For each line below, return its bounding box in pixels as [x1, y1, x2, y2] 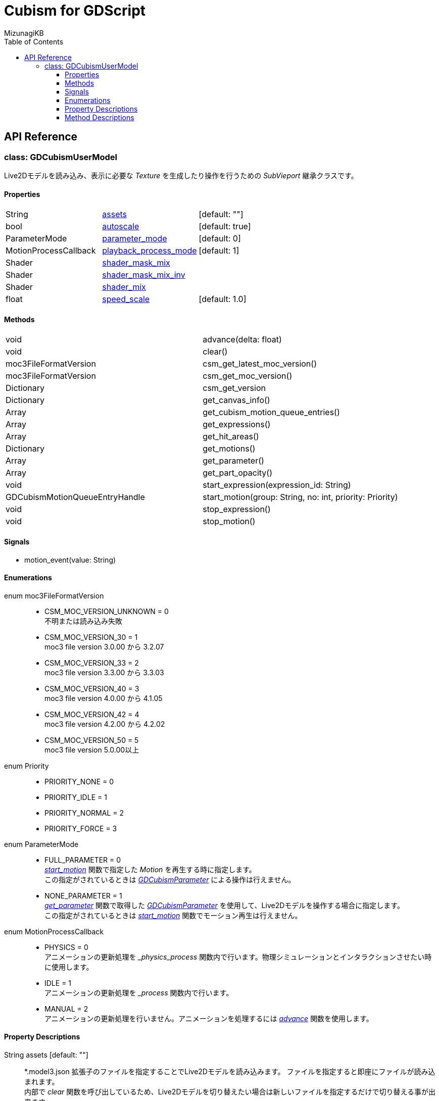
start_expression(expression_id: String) [203, 480, 351, 490]
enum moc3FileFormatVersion [4, 591, 104, 600]
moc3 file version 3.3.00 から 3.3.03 [44, 668, 164, 677]
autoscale [102, 221, 139, 232]
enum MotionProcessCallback [4, 927, 104, 936]
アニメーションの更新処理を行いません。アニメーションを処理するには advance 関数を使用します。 [44, 1014, 373, 1023]
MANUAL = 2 [44, 1004, 88, 1013]
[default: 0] [199, 233, 241, 244]
